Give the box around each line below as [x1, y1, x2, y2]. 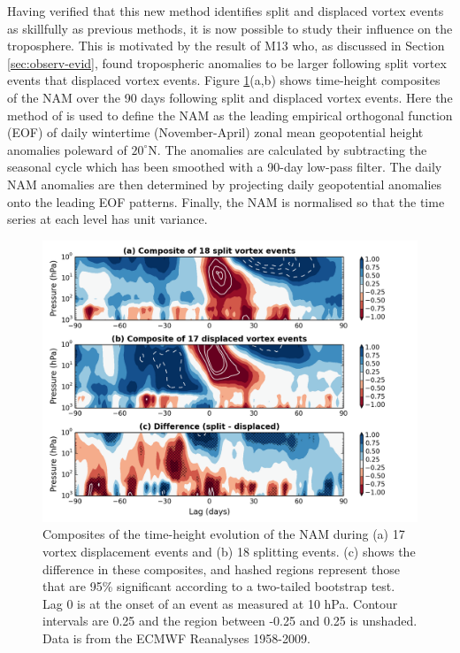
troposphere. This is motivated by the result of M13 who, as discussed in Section [7, 36, 445, 55]
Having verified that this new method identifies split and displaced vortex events [7, 2, 444, 19]
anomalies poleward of [7, 140, 127, 158]
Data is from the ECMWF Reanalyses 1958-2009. [42, 628, 310, 647]
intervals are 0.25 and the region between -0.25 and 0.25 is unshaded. [42, 611, 418, 630]
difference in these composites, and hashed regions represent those [42, 559, 400, 578]
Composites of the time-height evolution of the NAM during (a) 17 [42, 525, 405, 543]
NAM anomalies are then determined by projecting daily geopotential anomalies [7, 174, 442, 193]
